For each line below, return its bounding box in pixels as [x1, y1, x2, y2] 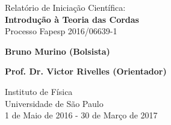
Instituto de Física [5, 85, 73, 97]
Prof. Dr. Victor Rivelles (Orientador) [5, 65, 167, 78]
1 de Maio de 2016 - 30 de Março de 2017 [5, 109, 158, 121]
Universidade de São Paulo [5, 97, 104, 109]
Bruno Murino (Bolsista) [5, 44, 110, 57]
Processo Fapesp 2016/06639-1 [5, 25, 117, 37]
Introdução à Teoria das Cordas [5, 13, 139, 25]
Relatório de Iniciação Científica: [5, 1, 126, 13]
